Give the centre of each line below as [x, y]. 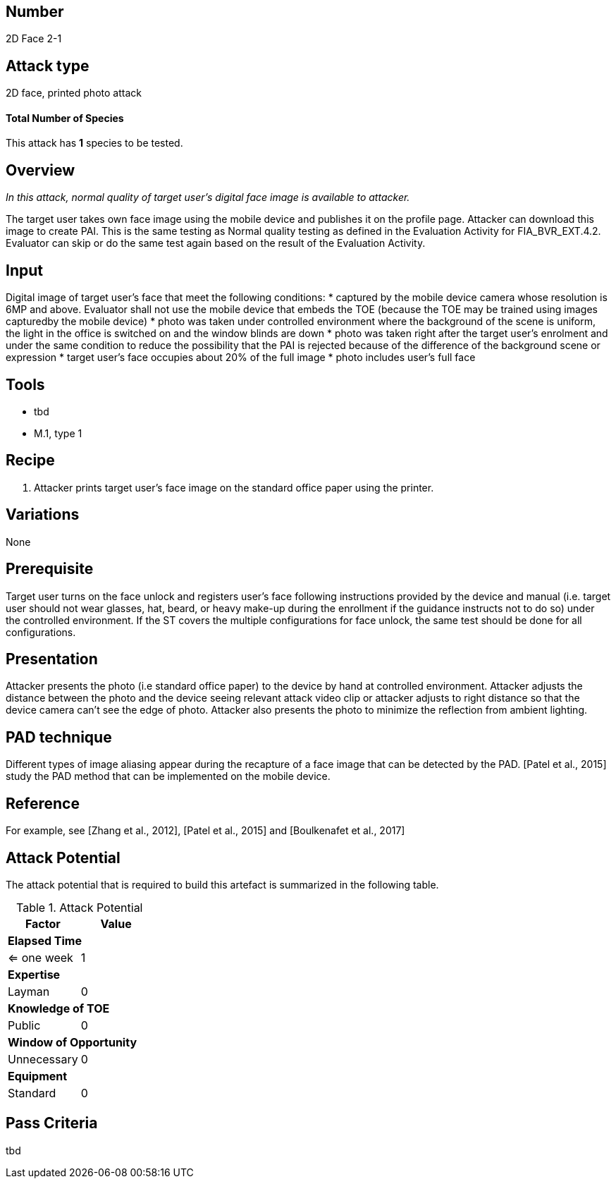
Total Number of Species [65, 118]
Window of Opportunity [73, 1042]
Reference [43, 803]
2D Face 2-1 [34, 39]
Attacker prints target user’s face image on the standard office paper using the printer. [234, 487]
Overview [41, 170]
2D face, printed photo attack [74, 93]
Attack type [48, 66]
